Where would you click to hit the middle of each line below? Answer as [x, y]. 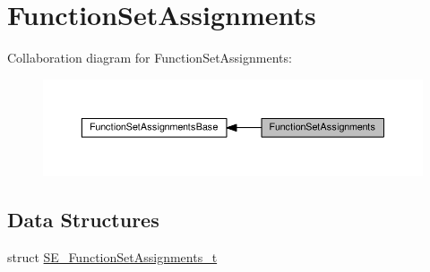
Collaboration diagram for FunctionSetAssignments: [150, 58]
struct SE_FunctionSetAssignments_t [112, 257]
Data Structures [83, 220]
